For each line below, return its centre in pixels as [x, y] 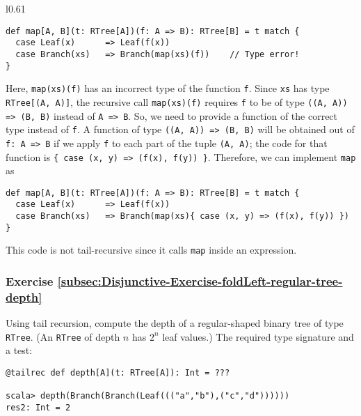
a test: [19, 350]
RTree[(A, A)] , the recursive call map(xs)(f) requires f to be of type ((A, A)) [177, 101]
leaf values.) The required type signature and [258, 336]
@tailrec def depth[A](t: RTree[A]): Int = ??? [118, 373]
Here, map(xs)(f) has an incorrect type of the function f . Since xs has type [168, 88]
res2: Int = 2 [38, 407]
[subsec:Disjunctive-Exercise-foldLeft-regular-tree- [200, 280]
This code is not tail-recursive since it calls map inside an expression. [151, 250]
